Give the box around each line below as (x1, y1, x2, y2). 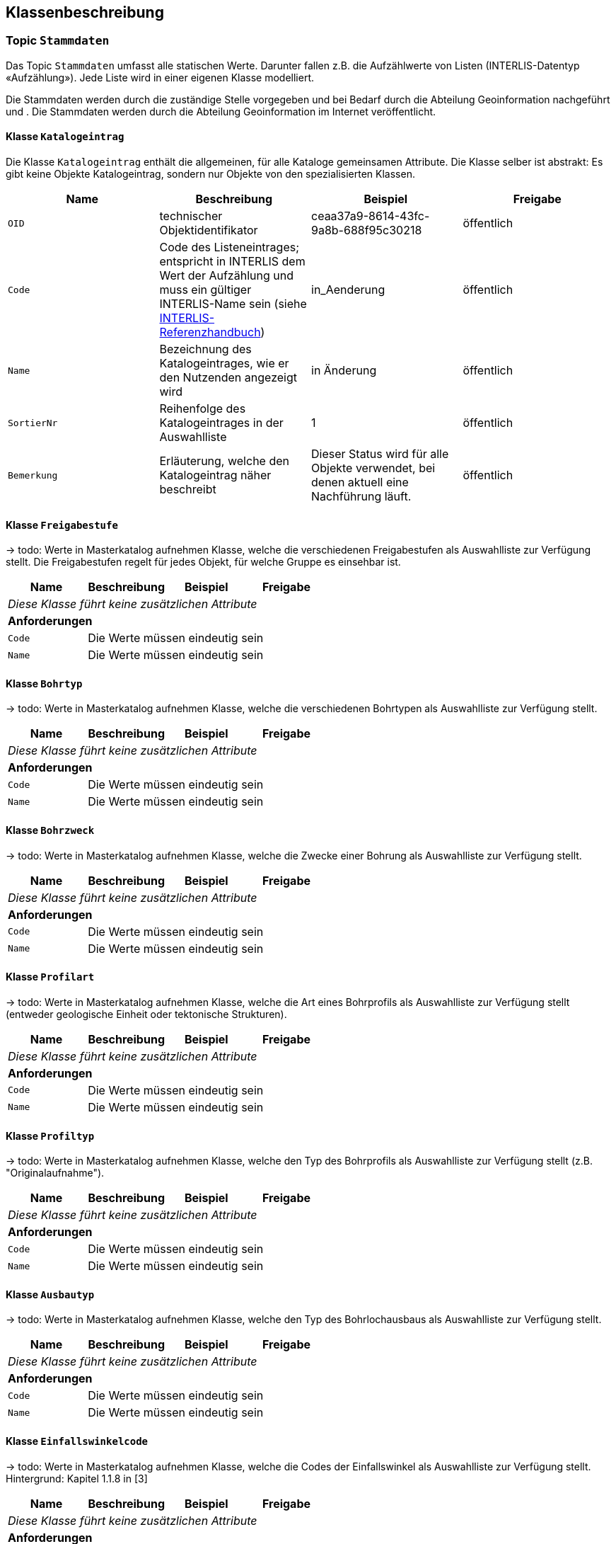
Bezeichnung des (159, 342, 252, 357)
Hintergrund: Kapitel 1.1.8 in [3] (6, 1472, 148, 1485)
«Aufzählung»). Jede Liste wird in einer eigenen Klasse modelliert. (6, 71, 314, 84)
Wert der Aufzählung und (159, 268, 294, 283)
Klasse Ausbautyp (6, 1288, 95, 1300)
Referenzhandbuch (159, 325, 261, 340)
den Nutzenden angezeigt (159, 370, 297, 385)
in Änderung (311, 363, 377, 378)
